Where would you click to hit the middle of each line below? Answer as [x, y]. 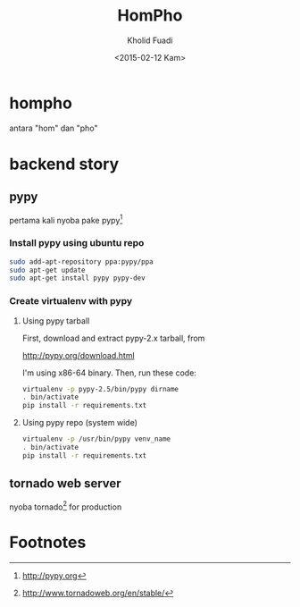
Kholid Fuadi [150, 40]
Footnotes [48, 543]
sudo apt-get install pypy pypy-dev [77, 278]
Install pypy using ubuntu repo [77, 243]
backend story [64, 164]
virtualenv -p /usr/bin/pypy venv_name [96, 439]
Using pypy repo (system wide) [80, 423]
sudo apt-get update [48, 270]
